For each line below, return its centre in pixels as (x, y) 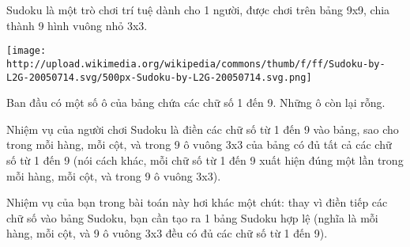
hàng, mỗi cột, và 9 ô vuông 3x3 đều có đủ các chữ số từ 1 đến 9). (167, 233)
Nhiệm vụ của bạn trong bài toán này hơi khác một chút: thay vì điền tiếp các (197, 202)
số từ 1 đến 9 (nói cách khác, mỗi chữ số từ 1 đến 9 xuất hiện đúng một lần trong (205, 160)
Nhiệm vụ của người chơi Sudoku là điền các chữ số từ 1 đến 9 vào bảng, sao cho (203, 129)
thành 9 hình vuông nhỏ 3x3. (77, 25)
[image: (26, 51)
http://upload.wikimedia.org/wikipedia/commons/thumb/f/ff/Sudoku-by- (196, 64)
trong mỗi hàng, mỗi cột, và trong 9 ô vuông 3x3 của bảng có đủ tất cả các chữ (199, 144)
